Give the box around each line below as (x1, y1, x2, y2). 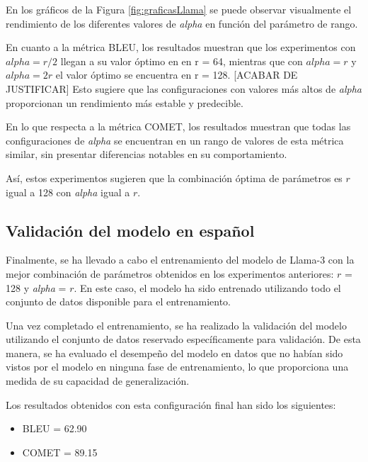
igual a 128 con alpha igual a (6, 184, 130, 199)
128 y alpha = (6, 280, 67, 295)
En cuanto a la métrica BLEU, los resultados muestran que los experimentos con (6, 40, 356, 55)
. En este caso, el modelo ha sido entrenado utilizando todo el (74, 280, 341, 295)
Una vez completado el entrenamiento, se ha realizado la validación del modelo (6, 317, 347, 332)
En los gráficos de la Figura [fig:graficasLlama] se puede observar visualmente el (6, 2, 352, 16)
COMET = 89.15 (22, 444, 98, 459)
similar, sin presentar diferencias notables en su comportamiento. (6, 147, 287, 162)
